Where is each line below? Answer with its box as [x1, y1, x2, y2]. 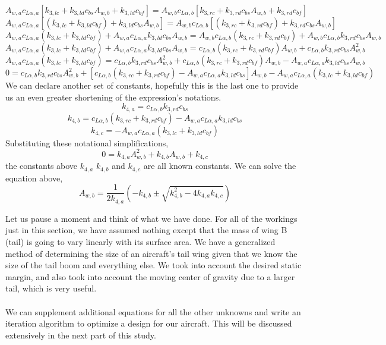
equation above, [5, 171, 63, 184]
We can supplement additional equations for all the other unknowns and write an [5, 305, 301, 318]
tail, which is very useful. [5, 282, 97, 294]
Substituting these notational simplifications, [5, 136, 169, 149]
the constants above [5, 159, 78, 172]
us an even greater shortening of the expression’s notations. [5, 90, 222, 103]
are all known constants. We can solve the [143, 159, 296, 172]
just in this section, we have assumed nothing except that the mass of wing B [5, 224, 287, 236]
